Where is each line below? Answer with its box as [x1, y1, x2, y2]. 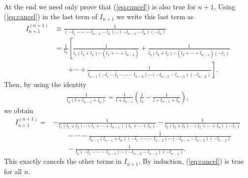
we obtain [4, 105, 33, 115]
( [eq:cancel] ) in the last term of [4, 11, 97, 21]
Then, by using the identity [4, 79, 87, 89]
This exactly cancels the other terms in [4, 156, 122, 166]
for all [4, 166, 22, 176]
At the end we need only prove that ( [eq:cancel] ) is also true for [4, 1, 196, 11]
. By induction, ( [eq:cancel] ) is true [138, 156, 244, 166]
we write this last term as [117, 11, 194, 21]
